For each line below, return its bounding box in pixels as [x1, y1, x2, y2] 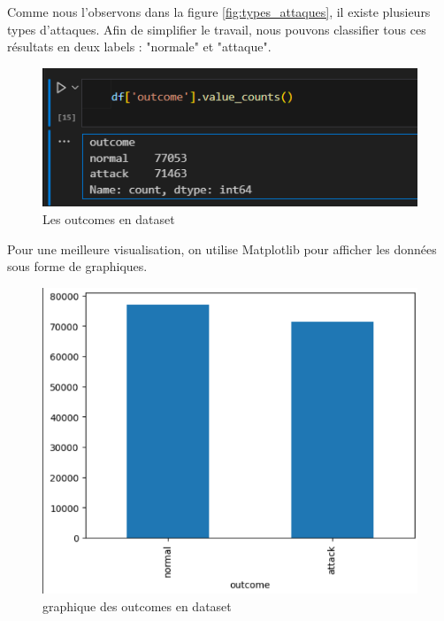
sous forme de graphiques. [7, 257, 148, 276]
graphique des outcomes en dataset [42, 596, 232, 615]
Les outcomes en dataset [42, 209, 175, 228]
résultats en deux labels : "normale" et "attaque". [7, 37, 272, 56]
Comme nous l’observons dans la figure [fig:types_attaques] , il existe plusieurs [7, 3, 431, 20]
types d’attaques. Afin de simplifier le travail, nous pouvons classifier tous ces [7, 19, 426, 38]
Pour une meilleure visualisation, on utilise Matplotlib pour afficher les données [7, 239, 437, 258]
